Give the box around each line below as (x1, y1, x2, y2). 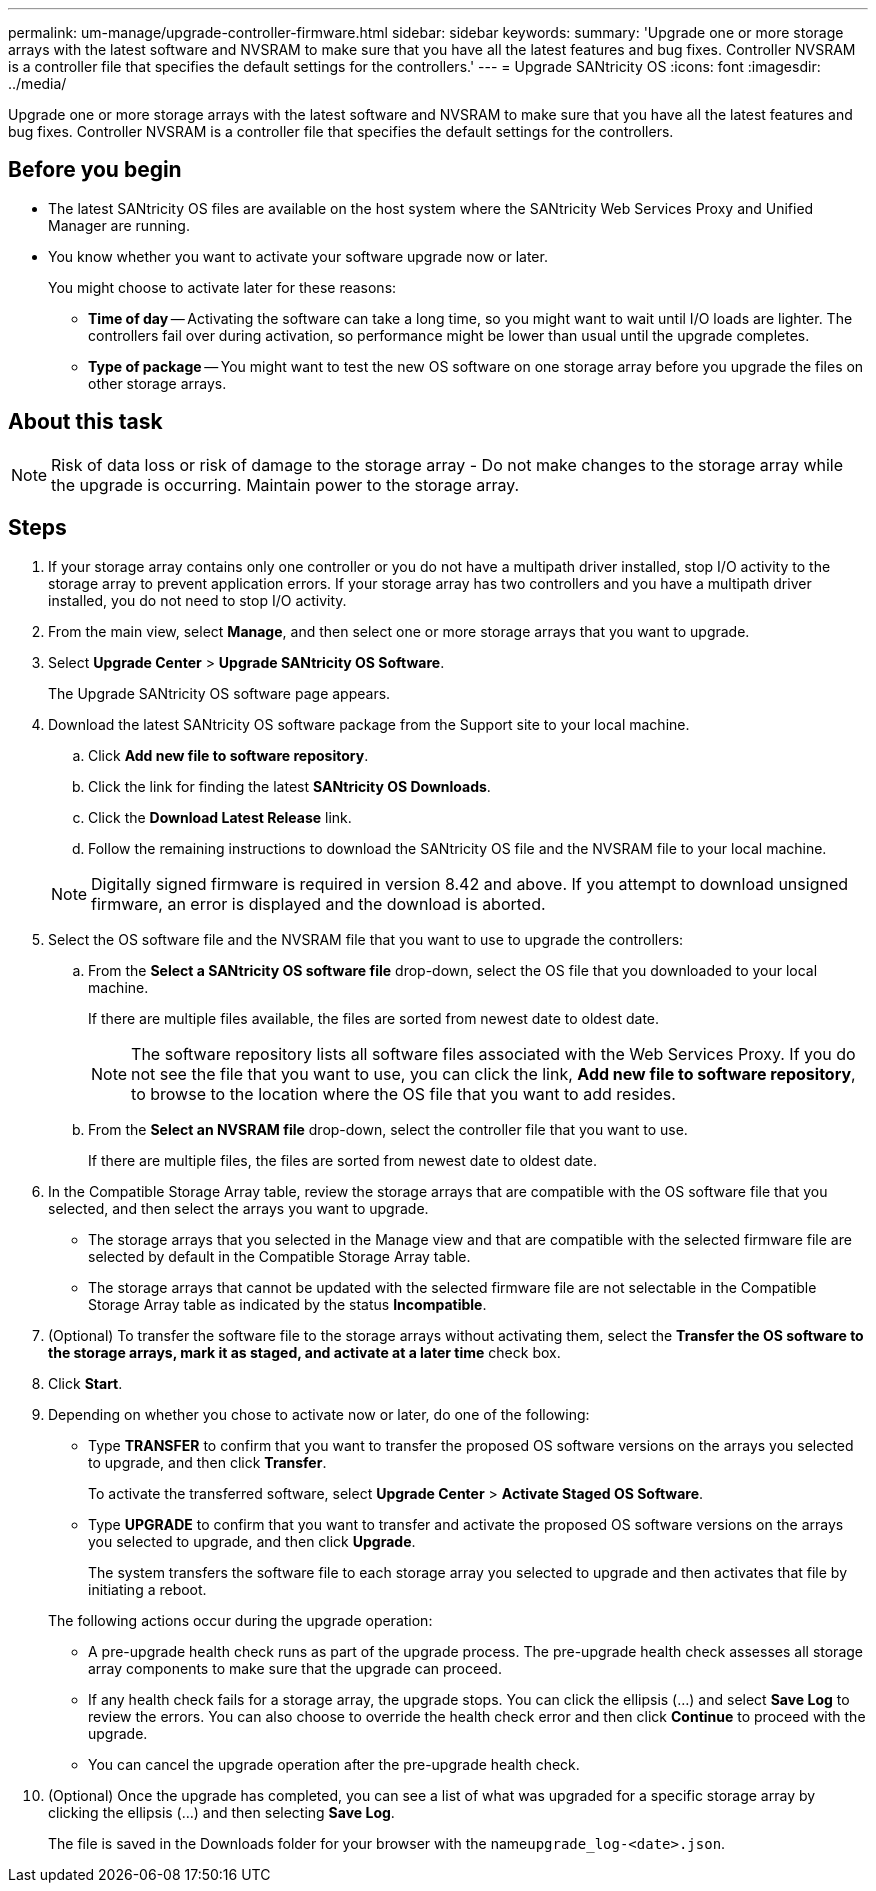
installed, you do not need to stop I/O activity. (48, 591, 347, 609)
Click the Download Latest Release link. (88, 808, 352, 826)
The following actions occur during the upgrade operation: (48, 1611, 433, 1629)
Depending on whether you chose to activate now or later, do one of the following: (48, 1405, 590, 1423)
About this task (8, 409, 163, 435)
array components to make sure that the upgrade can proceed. (88, 1659, 502, 1677)
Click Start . (48, 1374, 123, 1392)
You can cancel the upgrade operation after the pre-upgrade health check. (88, 1755, 580, 1773)
